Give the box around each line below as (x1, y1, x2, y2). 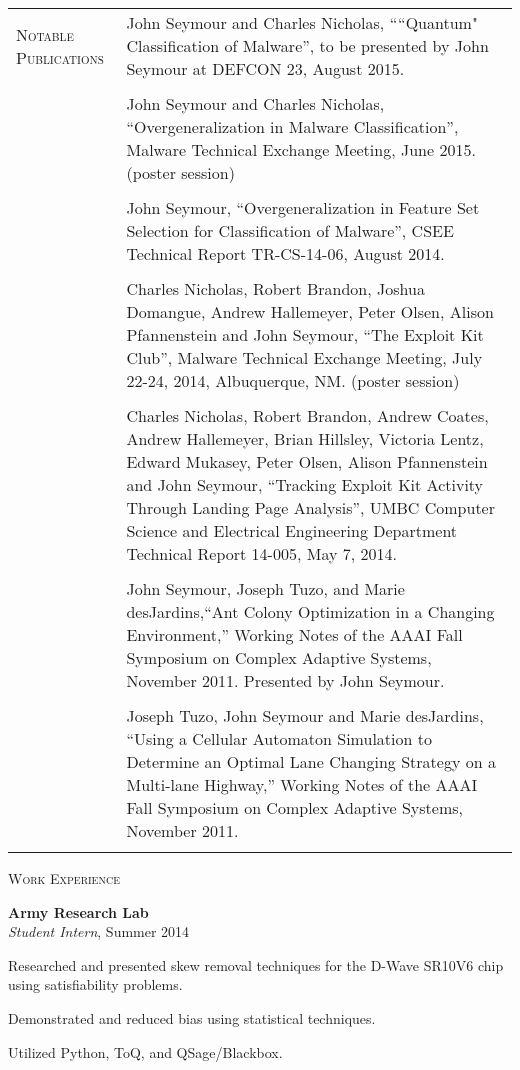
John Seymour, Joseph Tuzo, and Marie (126, 577, 405, 600)
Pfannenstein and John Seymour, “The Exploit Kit (126, 323, 484, 346)
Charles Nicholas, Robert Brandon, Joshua (126, 277, 425, 300)
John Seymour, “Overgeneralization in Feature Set (126, 196, 480, 219)
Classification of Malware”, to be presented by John (126, 34, 489, 57)
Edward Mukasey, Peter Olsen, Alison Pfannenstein (126, 450, 488, 473)
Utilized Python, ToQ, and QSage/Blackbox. (8, 1041, 283, 1062)
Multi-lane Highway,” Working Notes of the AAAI (126, 773, 478, 796)
